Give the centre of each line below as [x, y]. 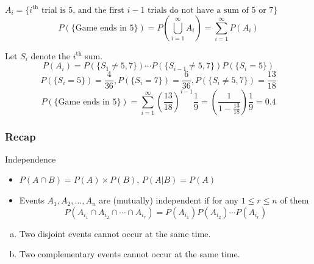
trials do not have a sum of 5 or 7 [211, 10]
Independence [30, 159]
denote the [51, 55]
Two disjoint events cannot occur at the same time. [115, 233]
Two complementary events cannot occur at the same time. [130, 254]
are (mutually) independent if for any [169, 200]
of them [294, 200]
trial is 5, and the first [83, 10]
